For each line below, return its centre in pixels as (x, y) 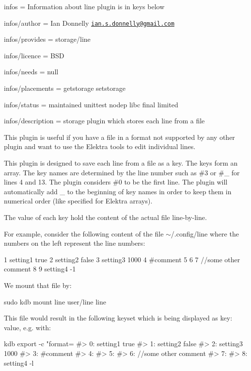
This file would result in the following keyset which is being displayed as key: (118, 318)
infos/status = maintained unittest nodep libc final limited (91, 104)
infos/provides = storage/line (47, 39)
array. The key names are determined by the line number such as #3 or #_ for (122, 172)
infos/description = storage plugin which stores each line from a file (104, 121)
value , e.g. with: (27, 327)
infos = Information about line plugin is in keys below (84, 6)
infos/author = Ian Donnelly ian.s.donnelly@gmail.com (89, 23)
